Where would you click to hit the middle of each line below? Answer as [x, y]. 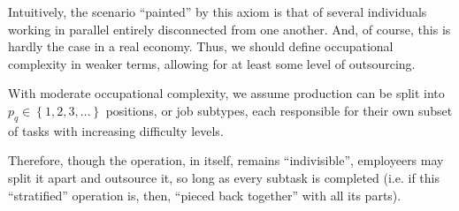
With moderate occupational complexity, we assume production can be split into [226, 93]
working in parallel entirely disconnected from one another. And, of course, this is [229, 29]
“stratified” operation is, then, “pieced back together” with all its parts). [205, 195]
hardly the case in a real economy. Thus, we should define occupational [201, 46]
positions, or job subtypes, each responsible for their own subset [279, 110]
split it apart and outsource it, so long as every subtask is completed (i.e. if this [224, 177]
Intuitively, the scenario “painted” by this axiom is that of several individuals [218, 11]
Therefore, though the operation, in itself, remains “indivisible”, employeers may [226, 160]
